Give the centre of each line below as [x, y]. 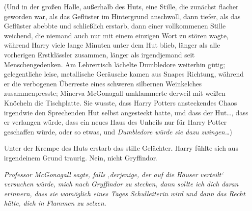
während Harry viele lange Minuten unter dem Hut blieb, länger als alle [112, 45]
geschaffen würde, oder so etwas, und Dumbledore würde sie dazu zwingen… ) [118, 131]
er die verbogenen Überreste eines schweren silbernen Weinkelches [103, 83]
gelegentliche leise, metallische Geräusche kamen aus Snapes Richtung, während [124, 74]
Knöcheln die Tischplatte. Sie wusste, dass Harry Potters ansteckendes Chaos [121, 102]
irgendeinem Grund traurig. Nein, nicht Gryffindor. [81, 157]
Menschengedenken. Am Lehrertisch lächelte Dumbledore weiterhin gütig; [115, 64]
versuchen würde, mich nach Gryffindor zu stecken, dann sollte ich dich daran [121, 184]
